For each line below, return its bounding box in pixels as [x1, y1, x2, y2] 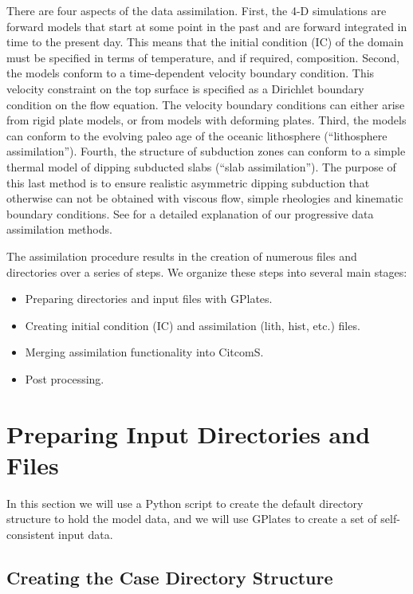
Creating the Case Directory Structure [6, 564, 333, 589]
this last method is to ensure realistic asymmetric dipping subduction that [6, 174, 370, 191]
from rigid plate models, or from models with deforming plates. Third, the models [6, 112, 407, 128]
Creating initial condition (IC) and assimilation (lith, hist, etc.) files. [25, 317, 360, 333]
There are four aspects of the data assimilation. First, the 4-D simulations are [6, 2, 387, 18]
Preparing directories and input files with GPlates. [25, 290, 273, 307]
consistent [6, 525, 55, 542]
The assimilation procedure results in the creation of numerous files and [6, 247, 357, 264]
